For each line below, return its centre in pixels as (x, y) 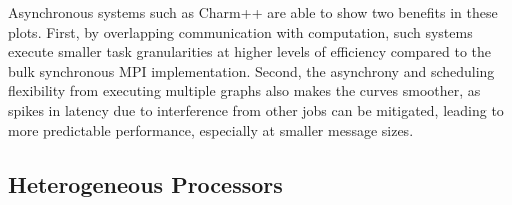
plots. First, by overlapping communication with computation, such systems (240, 31)
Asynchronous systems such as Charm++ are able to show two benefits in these (253, 12)
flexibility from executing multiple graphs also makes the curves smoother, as (244, 90)
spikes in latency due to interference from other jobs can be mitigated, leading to (256, 109)
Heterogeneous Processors (145, 183)
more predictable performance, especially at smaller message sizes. (211, 129)
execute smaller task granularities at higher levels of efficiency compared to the (250, 51)
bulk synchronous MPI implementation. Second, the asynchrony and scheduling (251, 70)
